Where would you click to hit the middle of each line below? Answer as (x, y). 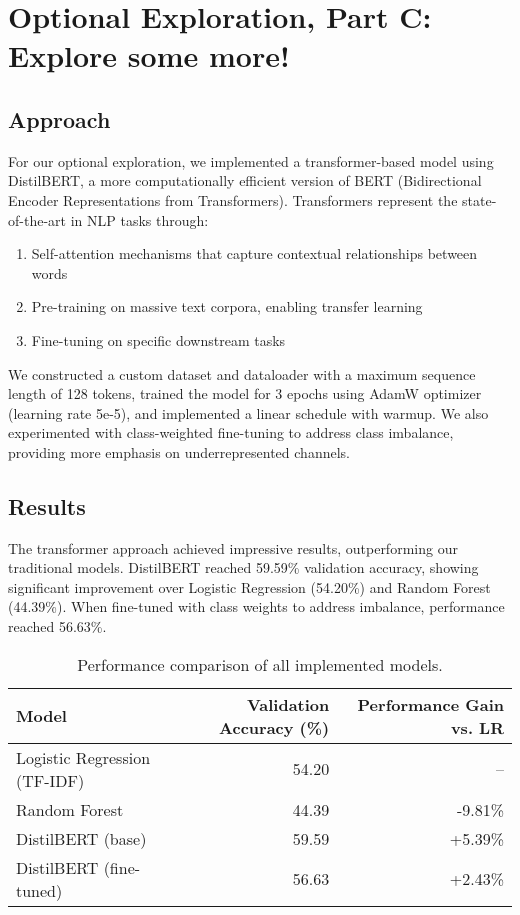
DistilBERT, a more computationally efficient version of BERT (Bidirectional (245, 180)
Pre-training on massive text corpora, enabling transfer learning (227, 306)
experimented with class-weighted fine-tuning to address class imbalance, (231, 432)
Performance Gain (430, 704)
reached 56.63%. (57, 626)
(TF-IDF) (50, 780)
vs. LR (477, 727)
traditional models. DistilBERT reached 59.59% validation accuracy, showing (243, 567)
